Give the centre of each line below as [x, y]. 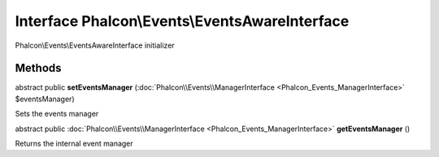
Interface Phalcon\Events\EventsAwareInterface [182, 21]
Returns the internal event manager [74, 144]
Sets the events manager [57, 114]
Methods [38, 68]
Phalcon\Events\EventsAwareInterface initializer [95, 45]
